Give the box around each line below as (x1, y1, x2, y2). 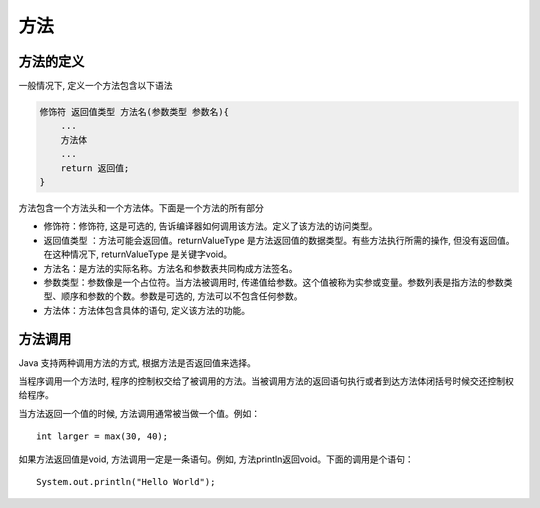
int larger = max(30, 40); (36, 431, 169, 442)
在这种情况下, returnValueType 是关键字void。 (43, 248, 233, 260)
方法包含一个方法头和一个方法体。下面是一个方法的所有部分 (18, 201, 264, 214)
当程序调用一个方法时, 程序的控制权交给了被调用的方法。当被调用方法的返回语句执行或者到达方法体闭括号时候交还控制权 (18, 375, 514, 387)
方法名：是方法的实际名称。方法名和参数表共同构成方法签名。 (43, 262, 298, 274)
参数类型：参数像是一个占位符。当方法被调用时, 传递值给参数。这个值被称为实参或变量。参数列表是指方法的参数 (43, 276, 504, 288)
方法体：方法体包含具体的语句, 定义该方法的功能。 (43, 304, 250, 316)
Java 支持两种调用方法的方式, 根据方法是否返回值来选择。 (18, 356, 257, 369)
